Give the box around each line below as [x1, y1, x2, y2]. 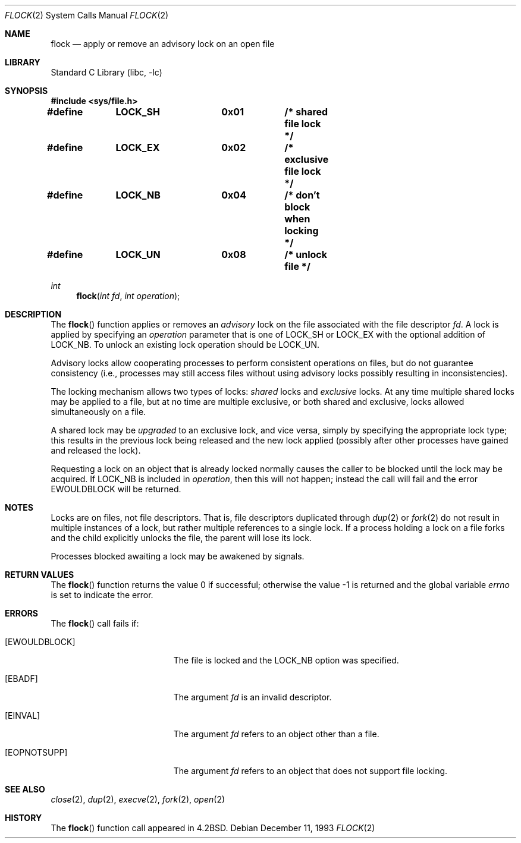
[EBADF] [5, 674, 38, 684]
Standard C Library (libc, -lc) [51, 67, 162, 77]
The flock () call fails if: [51, 618, 139, 628]
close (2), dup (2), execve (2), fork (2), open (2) [51, 794, 225, 804]
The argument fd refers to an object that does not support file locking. [173, 766, 448, 776]
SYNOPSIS [5, 86, 48, 96]
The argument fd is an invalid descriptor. [173, 692, 332, 702]
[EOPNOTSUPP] [5, 747, 68, 757]
